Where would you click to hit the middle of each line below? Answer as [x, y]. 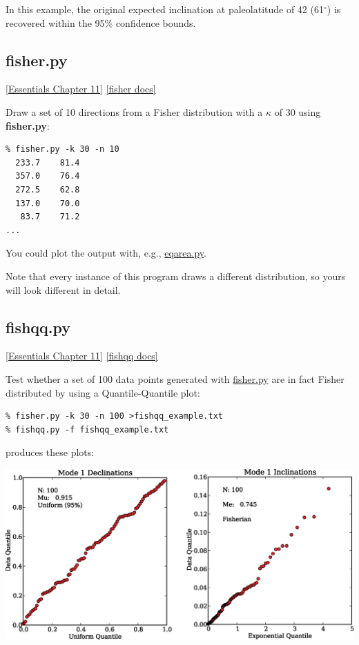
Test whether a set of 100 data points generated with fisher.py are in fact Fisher [175, 378]
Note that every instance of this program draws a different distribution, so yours [176, 276]
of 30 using [298, 111]
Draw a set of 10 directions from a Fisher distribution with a [134, 111]
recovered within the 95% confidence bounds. [101, 22]
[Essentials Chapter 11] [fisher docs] [81, 89]
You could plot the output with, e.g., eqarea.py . [106, 253]
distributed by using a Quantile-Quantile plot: [103, 392]
